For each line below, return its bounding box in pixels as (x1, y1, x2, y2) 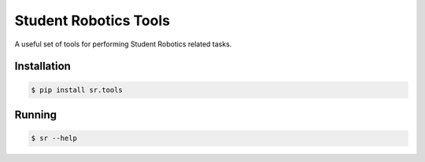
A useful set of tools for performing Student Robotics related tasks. (14, 39, 232, 49)
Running (14, 108, 57, 121)
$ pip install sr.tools (31, 85, 124, 94)
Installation (14, 60, 71, 73)
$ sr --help (31, 134, 78, 143)
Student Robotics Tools (14, 12, 171, 29)
